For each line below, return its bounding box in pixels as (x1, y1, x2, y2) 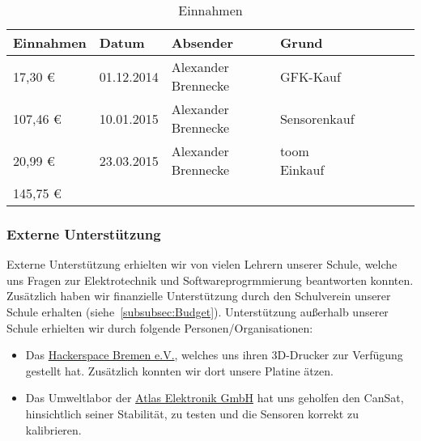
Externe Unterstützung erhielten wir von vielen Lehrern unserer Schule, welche (6, 256, 398, 273)
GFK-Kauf (279, 66, 341, 86)
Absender (171, 33, 234, 52)
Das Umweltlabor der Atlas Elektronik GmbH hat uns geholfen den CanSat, (25, 389, 404, 406)
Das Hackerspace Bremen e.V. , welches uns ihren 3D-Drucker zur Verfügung (25, 346, 403, 363)
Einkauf (279, 160, 325, 179)
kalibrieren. (25, 421, 82, 438)
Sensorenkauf (279, 108, 355, 128)
